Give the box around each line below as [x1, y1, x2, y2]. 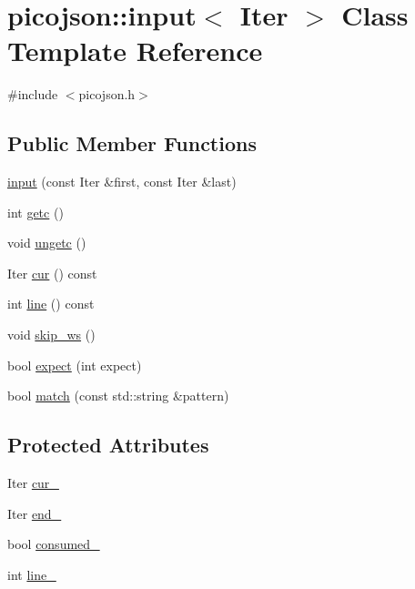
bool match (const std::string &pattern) [7, 386, 229, 405]
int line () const [7, 294, 95, 313]
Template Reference [7, 32, 263, 69]
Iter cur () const [7, 263, 97, 282]
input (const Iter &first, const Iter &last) [7, 172, 237, 191]
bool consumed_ [7, 534, 100, 553]
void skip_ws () [7, 325, 96, 344]
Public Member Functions [7, 129, 257, 157]
